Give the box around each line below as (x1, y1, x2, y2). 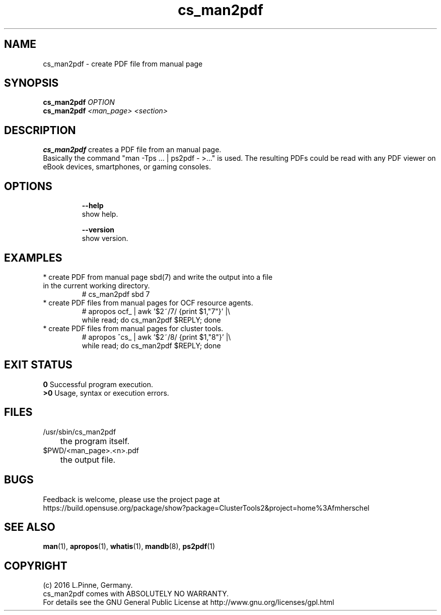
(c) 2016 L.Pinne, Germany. (43, 581, 133, 590)
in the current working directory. (43, 281, 150, 290)
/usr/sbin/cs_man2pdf (43, 427, 116, 436)
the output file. (60, 454, 116, 465)
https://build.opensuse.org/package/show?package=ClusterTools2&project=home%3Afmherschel (43, 503, 370, 512)
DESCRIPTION (4, 124, 76, 137)
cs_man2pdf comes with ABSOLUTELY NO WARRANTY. (43, 589, 229, 598)
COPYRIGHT (4, 559, 67, 572)
